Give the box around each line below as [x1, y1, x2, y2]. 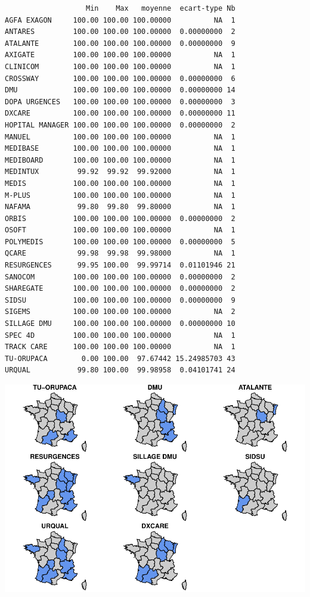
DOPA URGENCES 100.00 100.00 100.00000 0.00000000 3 [5, 97, 235, 106]
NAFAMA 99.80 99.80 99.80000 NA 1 [5, 203, 235, 212]
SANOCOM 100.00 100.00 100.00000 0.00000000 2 [5, 272, 235, 281]
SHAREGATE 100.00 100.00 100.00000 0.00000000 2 [5, 284, 235, 293]
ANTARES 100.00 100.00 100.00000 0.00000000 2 [5, 27, 235, 36]
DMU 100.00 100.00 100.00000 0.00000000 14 [5, 86, 235, 95]
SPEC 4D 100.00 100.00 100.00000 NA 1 [5, 331, 235, 340]
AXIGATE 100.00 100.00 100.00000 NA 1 [5, 51, 235, 60]
